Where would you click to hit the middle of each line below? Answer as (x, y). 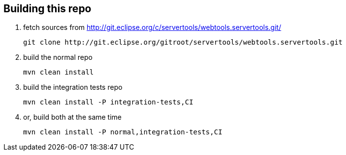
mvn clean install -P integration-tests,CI (108, 102)
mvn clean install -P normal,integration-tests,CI (123, 132)
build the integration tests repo (73, 87)
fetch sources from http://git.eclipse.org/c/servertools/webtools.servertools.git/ (152, 27)
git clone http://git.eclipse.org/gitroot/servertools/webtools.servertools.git (183, 42)
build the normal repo (58, 57)
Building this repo (47, 9)
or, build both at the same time (73, 117)
